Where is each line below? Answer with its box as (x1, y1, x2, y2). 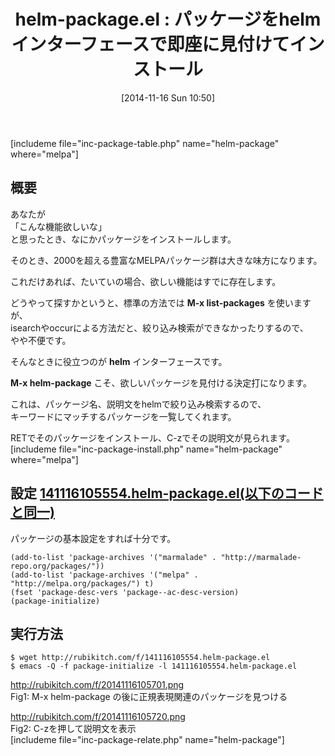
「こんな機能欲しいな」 (10, 220, 107, 232)
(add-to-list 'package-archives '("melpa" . (10, 570, 199, 580)
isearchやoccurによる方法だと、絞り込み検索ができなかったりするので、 (10, 321, 309, 334)
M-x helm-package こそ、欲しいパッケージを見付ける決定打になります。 (10, 376, 312, 389)
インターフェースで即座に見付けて (11, 33, 290, 56)
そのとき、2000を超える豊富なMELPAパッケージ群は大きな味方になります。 (10, 254, 323, 266)
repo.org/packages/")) (10, 561, 105, 571)
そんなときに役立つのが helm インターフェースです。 (10, 355, 228, 367)
